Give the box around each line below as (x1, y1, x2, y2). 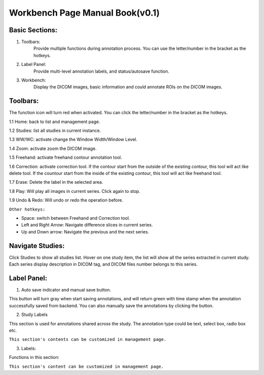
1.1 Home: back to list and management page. (9, 119, 100, 125)
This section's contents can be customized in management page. (9, 337, 167, 342)
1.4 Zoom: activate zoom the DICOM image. (9, 146, 97, 151)
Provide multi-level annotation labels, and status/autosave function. (33, 68, 170, 74)
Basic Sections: (9, 26, 58, 34)
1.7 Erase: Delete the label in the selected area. (9, 179, 103, 185)
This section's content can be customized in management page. (9, 364, 164, 369)
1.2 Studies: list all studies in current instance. (9, 127, 101, 134)
